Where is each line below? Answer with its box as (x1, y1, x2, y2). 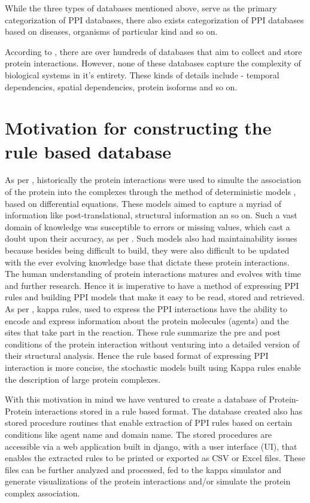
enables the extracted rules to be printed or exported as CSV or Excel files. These (5, 452, 306, 464)
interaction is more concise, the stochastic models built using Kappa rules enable (5, 361, 301, 373)
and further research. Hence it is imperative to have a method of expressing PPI (5, 279, 299, 291)
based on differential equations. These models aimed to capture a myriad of (5, 197, 282, 209)
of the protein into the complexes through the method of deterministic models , (5, 185, 296, 198)
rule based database (5, 139, 171, 163)
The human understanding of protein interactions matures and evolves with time (5, 267, 301, 280)
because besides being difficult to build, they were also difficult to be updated (5, 244, 290, 257)
